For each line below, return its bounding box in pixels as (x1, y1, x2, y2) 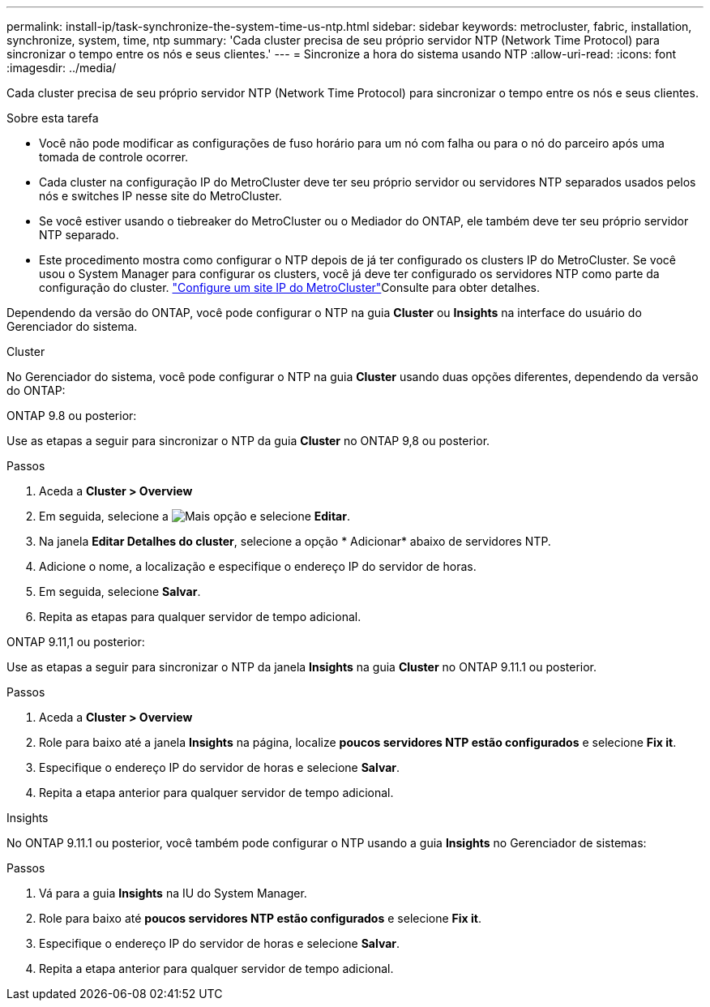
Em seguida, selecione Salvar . (39, 585, 201, 598)
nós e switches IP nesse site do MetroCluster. (39, 189, 282, 203)
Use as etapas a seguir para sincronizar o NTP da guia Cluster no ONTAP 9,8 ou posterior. (6, 434, 490, 448)
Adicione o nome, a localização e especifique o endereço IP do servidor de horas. (39, 559, 477, 573)
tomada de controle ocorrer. (39, 150, 189, 164)
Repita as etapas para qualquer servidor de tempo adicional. (39, 610, 361, 623)
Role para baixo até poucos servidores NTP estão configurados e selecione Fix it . (39, 911, 482, 925)
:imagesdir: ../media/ (6, 61, 117, 75)
